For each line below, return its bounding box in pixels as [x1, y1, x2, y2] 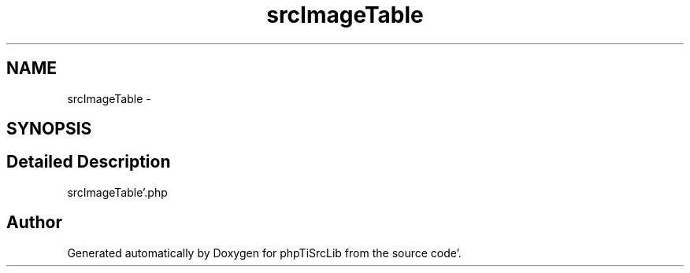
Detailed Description [6, 152, 171, 172]
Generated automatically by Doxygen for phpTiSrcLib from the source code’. [67, 245, 462, 260]
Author [6, 212, 62, 233]
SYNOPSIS [6, 119, 92, 139]
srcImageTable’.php [67, 185, 168, 199]
